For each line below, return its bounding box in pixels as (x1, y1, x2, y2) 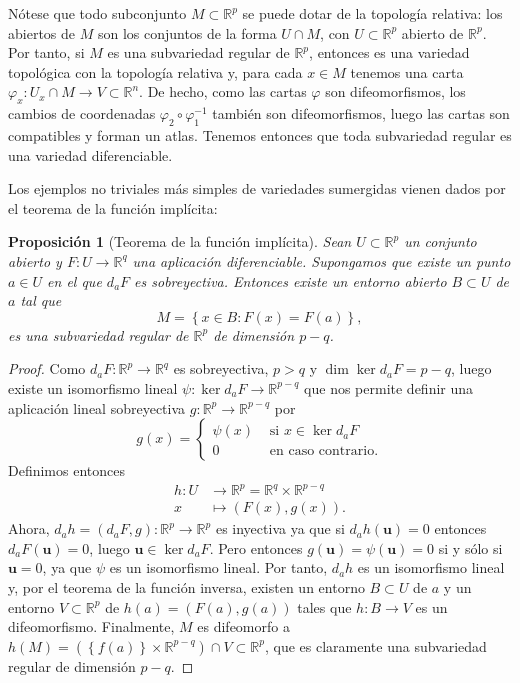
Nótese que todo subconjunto (8, 3, 187, 23)
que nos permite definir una (304, 377, 474, 398)
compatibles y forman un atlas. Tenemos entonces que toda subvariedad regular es (8, 124, 512, 145)
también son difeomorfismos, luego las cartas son (212, 103, 510, 124)
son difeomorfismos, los (325, 81, 466, 102)
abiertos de (8, 22, 76, 43)
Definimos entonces (8, 460, 125, 481)
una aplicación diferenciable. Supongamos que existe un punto (132, 250, 511, 271)
